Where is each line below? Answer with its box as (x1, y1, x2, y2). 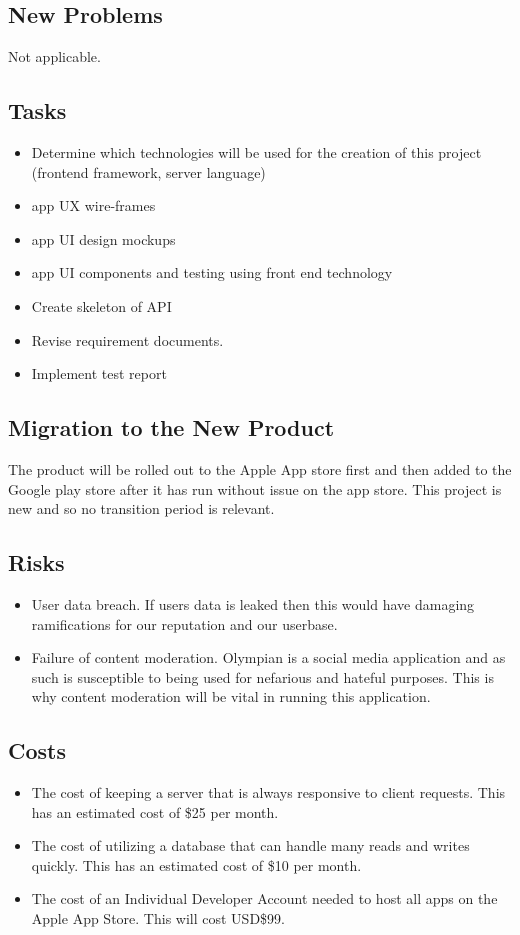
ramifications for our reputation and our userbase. (31, 613, 338, 634)
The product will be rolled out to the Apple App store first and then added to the (8, 458, 512, 479)
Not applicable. (8, 46, 101, 67)
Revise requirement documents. (31, 329, 224, 350)
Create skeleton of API (31, 295, 172, 316)
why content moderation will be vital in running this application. (31, 686, 431, 707)
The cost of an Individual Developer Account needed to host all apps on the (31, 888, 498, 909)
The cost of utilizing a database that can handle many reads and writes (31, 835, 470, 856)
